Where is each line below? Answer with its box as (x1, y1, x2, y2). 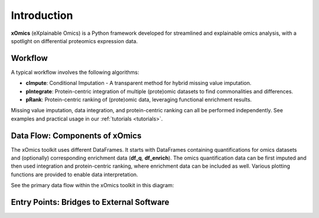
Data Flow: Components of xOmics (11, 131, 142, 141)
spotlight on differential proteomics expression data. (11, 37, 138, 44)
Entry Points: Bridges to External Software (11, 197, 170, 207)
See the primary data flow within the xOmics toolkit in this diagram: (11, 182, 174, 189)
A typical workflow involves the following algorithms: (11, 69, 139, 76)
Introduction (11, 9, 73, 22)
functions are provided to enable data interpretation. (11, 171, 138, 178)
